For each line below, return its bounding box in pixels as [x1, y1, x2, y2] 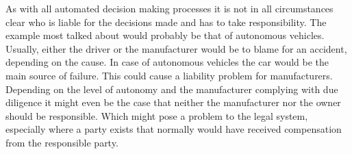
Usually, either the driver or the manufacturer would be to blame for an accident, [5, 41, 347, 55]
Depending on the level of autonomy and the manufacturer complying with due [5, 81, 338, 96]
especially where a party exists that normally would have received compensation [5, 122, 342, 136]
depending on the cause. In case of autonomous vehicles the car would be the [5, 55, 329, 69]
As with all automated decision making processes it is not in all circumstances [5, 1, 334, 15]
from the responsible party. [5, 135, 118, 149]
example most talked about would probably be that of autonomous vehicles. [5, 28, 325, 42]
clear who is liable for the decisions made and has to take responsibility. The [5, 14, 327, 29]
